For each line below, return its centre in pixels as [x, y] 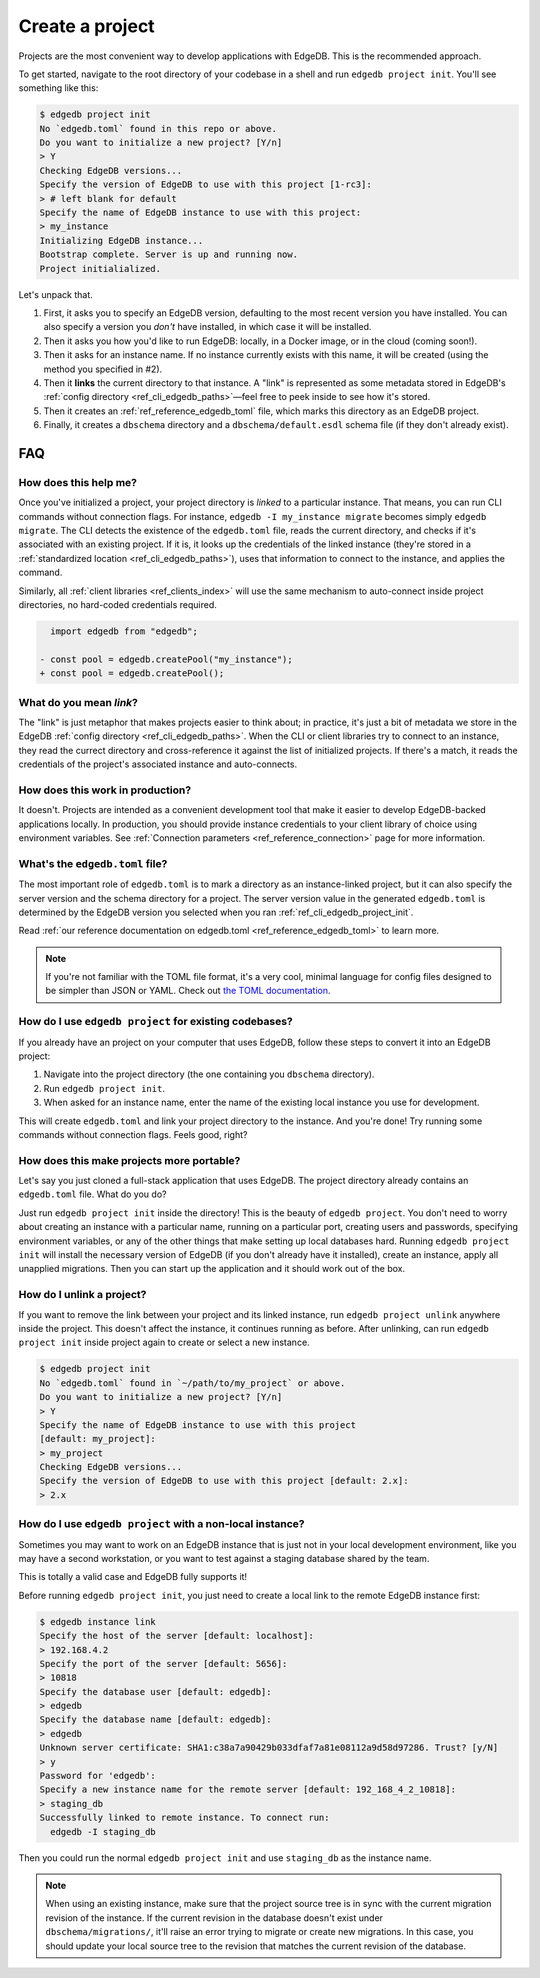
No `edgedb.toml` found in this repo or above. [158, 128]
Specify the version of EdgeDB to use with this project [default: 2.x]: [224, 1481]
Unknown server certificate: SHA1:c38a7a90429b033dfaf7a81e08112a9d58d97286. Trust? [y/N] [269, 1748]
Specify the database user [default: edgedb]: [155, 1691]
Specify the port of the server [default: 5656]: [163, 1663]
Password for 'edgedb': [98, 1776]
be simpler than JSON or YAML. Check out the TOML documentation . [188, 991]
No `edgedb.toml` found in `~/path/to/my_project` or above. [192, 1383]
